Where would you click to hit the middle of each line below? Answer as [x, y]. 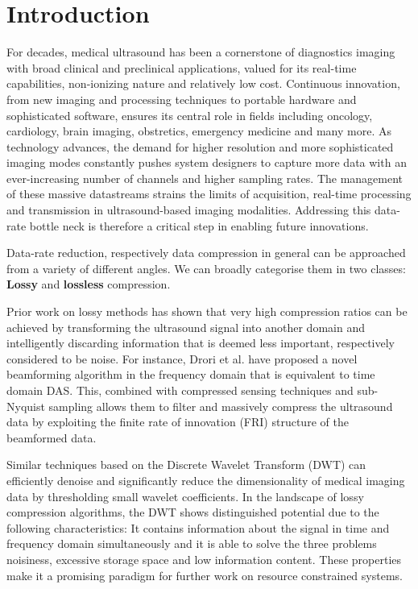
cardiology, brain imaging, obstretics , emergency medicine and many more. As [199, 131]
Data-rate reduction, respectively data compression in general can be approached [206, 253]
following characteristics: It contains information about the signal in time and [198, 527]
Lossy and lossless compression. [89, 284]
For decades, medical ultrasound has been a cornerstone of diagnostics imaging [201, 52]
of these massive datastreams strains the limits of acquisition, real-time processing [209, 194]
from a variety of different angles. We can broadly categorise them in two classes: [206, 268]
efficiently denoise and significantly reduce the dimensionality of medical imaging [206, 480]
